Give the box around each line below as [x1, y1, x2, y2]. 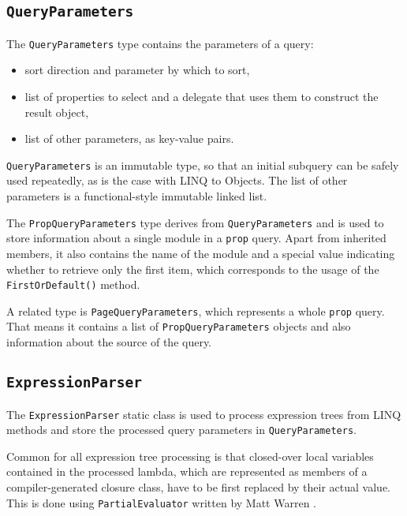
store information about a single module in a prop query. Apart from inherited [6, 230, 386, 246]
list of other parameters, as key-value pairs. [24, 130, 234, 147]
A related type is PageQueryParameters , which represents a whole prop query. [6, 302, 385, 319]
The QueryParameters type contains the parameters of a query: [6, 35, 314, 51]
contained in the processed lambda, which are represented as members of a [6, 463, 368, 480]
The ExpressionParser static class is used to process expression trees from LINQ [6, 406, 401, 422]
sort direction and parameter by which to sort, [24, 62, 250, 78]
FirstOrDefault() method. [6, 276, 140, 293]
